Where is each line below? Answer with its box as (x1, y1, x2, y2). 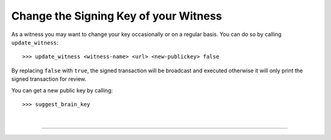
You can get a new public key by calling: (11, 86, 113, 94)
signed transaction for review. (11, 75, 87, 83)
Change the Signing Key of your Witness (11, 9, 223, 23)
